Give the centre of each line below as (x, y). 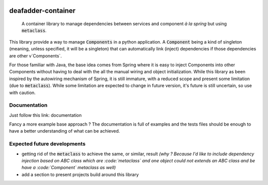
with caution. (22, 92)
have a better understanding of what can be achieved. (65, 131)
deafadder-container (42, 11)
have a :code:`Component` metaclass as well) (69, 168)
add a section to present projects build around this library (80, 174)
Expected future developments (47, 144)
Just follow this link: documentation (45, 115)
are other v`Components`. (35, 56)
